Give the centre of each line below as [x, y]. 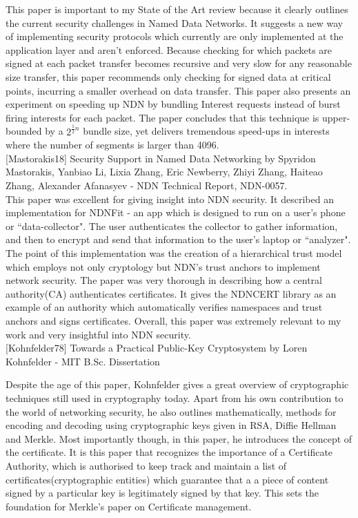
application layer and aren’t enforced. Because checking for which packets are [169, 49]
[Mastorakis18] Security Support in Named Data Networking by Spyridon [161, 158]
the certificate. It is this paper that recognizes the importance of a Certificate [169, 452]
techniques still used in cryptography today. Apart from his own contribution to [175, 397]
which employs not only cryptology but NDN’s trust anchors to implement [163, 266]
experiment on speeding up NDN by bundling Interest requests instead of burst [173, 104]
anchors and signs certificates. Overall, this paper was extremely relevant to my [173, 321]
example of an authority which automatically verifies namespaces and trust [164, 307]
